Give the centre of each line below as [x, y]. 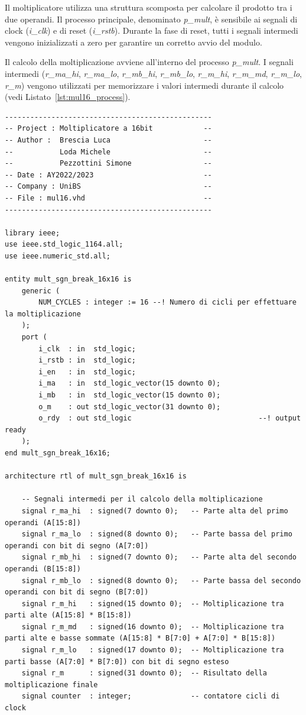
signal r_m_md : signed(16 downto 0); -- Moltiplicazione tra [153, 627]
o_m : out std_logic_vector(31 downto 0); [130, 407]
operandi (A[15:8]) [43, 522]
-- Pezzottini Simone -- [108, 164]
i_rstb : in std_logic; [87, 360]
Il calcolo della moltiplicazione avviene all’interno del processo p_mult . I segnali [149, 62]
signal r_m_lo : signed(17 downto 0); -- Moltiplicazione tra [153, 650]
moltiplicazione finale [51, 685]
